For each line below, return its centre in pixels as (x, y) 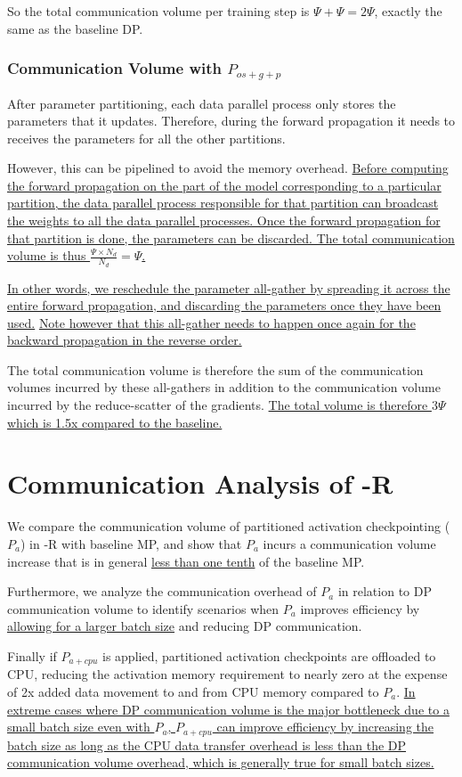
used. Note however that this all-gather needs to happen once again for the (211, 322)
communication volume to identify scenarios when (143, 608)
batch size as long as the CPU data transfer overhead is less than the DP (207, 744)
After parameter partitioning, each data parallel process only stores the (202, 103)
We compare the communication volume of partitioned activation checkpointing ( (229, 526)
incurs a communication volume (349, 543)
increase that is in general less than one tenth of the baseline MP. (186, 561)
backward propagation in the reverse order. (125, 340)
